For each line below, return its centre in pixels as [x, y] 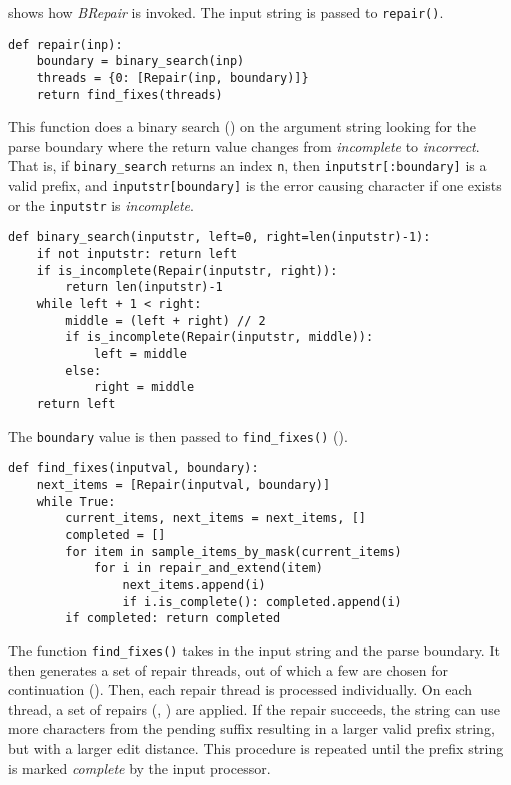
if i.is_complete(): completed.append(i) [262, 601]
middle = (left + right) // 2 [165, 320]
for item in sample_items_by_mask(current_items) [233, 551]
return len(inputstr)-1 [144, 287]
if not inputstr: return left [137, 254]
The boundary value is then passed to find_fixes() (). [178, 435]
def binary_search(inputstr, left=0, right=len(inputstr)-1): [219, 237]
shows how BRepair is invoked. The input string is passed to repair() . [226, 12]
